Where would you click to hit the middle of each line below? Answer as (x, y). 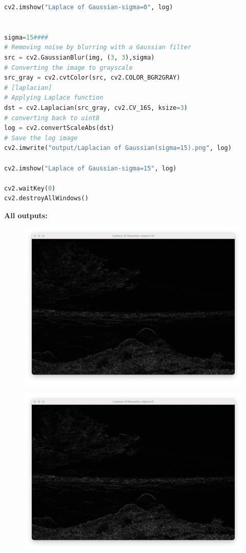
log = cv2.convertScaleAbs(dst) (59, 128)
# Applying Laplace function (54, 98)
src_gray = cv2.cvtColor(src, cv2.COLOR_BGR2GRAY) (92, 78)
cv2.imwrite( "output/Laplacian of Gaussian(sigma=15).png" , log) (118, 148)
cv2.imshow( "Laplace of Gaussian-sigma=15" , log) (90, 168)
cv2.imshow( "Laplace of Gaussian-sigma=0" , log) (89, 7)
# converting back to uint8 (52, 118)
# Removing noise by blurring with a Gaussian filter (98, 47)
